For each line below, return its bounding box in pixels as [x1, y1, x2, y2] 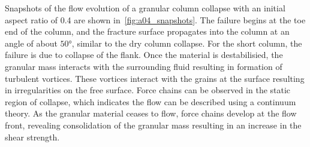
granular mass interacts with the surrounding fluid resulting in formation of [5, 60, 282, 72]
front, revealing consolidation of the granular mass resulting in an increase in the [5, 118, 302, 131]
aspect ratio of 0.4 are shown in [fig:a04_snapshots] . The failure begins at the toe [5, 13, 306, 26]
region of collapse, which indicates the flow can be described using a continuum [5, 95, 296, 108]
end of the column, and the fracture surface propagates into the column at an [5, 25, 290, 38]
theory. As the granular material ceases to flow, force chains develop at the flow [5, 107, 297, 120]
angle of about [5, 36, 58, 49]
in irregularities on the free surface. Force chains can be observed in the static [5, 84, 291, 96]
